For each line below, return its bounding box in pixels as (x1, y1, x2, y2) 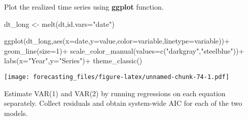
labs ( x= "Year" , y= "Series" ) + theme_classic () (4, 55, 143, 66)
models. (4, 107, 28, 118)
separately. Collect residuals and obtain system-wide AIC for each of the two (4, 98, 242, 108)
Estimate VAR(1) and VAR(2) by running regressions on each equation (4, 88, 226, 98)
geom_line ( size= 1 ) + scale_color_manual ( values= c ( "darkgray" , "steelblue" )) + (4, 45, 244, 56)
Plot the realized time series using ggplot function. (4, 2, 164, 12)
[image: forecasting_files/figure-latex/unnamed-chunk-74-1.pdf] (4, 73, 229, 81)
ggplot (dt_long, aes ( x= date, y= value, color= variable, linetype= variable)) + (4, 35, 230, 46)
